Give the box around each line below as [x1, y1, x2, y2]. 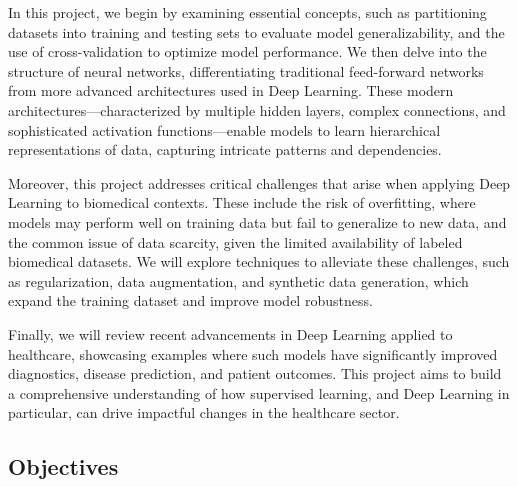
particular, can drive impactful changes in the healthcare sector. [8, 402, 400, 423]
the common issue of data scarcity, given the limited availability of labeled [8, 231, 463, 252]
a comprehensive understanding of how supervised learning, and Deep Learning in [8, 382, 510, 403]
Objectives [8, 451, 119, 482]
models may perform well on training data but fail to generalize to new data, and [8, 211, 507, 232]
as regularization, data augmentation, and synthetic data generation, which [8, 270, 469, 291]
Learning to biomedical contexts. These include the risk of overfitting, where [8, 192, 476, 213]
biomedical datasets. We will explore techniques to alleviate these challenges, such [8, 251, 510, 272]
